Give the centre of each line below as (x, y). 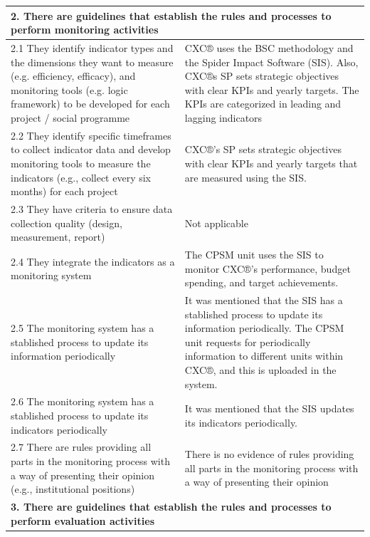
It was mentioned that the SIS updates (269, 408)
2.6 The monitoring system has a (83, 401)
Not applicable (216, 223)
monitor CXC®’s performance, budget (268, 268)
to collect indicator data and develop (91, 149)
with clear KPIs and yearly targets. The (272, 89)
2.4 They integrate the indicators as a (93, 261)
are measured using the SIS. (245, 177)
